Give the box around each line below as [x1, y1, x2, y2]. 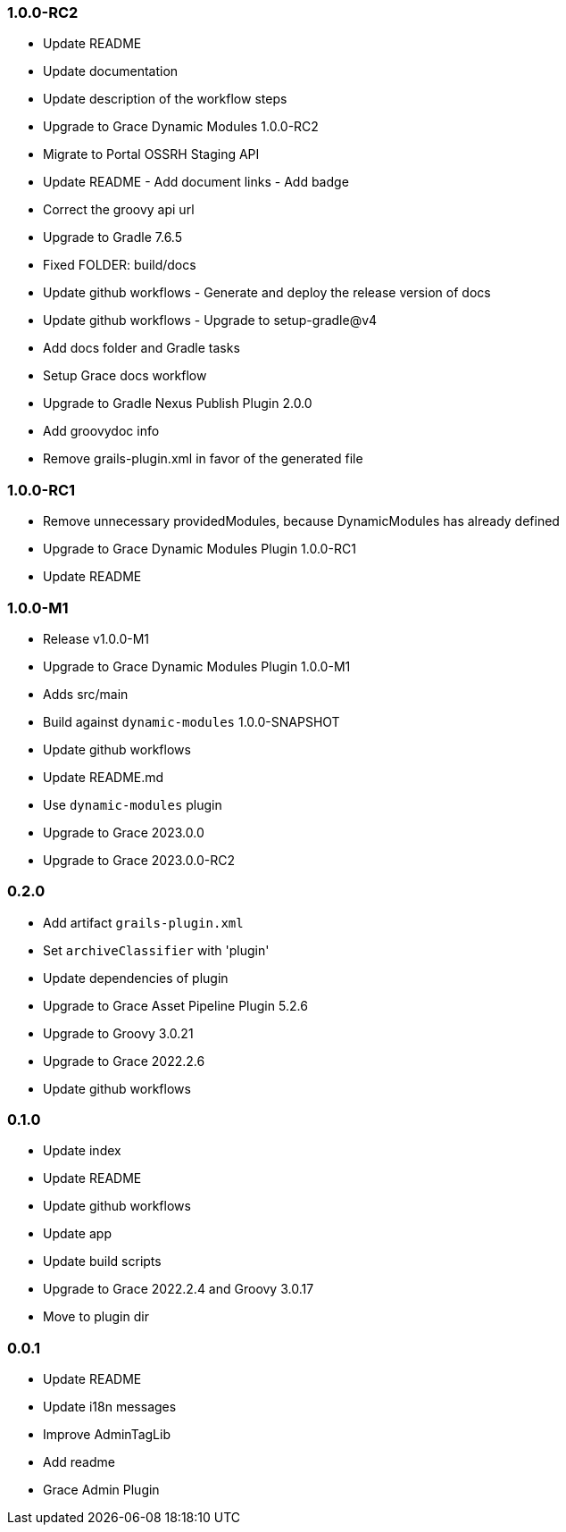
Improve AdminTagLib [43, 1427, 171, 1443]
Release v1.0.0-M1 [43, 630, 150, 646]
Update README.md [43, 769, 164, 785]
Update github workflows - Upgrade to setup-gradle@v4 [43, 312, 378, 329]
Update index [43, 1143, 121, 1159]
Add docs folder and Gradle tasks [43, 340, 240, 356]
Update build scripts [43, 1253, 162, 1270]
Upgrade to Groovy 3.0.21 [43, 1025, 194, 1041]
